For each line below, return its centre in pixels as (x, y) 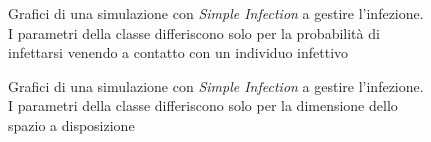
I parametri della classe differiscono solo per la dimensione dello (203, 105)
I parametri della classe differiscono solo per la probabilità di (194, 32)
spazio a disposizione (71, 124)
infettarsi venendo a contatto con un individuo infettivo (178, 52)
